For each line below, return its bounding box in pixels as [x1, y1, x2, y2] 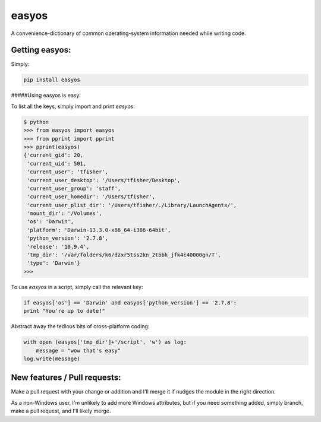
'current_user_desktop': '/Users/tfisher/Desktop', [27, 177, 181, 183]
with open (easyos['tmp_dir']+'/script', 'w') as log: [23, 339, 187, 345]
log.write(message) [23, 355, 80, 362]
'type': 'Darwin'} [27, 260, 80, 266]
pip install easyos [23, 77, 80, 83]
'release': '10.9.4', [27, 243, 90, 250]
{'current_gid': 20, [23, 152, 83, 158]
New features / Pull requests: [11, 373, 121, 383]
